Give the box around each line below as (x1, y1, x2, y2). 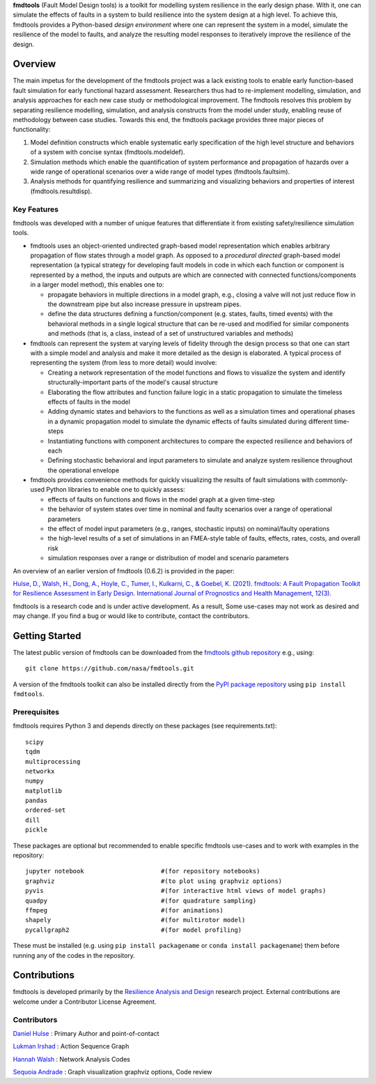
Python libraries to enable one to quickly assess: (46, 485, 186, 494)
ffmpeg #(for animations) (25, 907, 224, 914)
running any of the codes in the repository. (13, 951, 136, 959)
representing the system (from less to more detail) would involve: (30, 359, 217, 367)
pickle (25, 826, 48, 834)
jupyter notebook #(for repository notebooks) (25, 867, 260, 875)
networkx (25, 767, 55, 775)
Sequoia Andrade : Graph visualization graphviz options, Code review (13, 1068, 212, 1076)
